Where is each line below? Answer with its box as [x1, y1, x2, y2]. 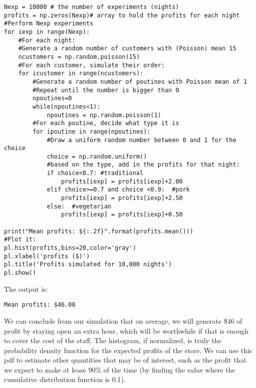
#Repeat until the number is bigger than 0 [32, 86, 179, 94]
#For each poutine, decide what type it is [32, 120, 179, 127]
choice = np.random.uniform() [46, 153, 147, 160]
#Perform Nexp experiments [4, 20, 93, 27]
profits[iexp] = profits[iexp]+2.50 [61, 194, 183, 202]
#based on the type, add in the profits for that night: [46, 161, 240, 169]
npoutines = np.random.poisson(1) [46, 111, 161, 119]
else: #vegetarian [46, 202, 111, 210]
